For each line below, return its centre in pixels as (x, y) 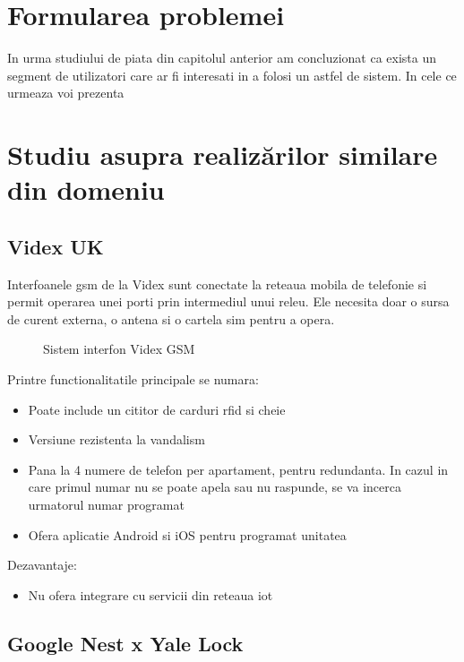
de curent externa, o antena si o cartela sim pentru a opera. (171, 318)
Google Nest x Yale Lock (125, 643)
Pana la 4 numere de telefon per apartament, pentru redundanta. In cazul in (238, 469)
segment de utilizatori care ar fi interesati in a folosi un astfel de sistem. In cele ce (232, 75)
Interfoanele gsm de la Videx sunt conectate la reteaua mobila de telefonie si (217, 284)
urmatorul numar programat (106, 505)
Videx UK (56, 246)
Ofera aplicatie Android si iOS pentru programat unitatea (187, 534)
